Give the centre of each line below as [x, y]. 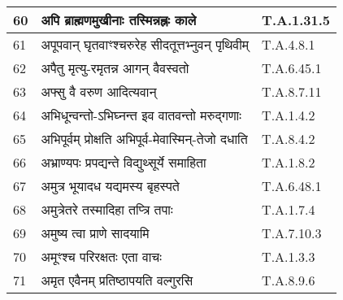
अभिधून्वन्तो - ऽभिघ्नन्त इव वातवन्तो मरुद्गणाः [141, 115]
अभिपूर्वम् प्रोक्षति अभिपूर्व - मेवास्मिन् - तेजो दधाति [144, 139]
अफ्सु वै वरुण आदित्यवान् [99, 91]
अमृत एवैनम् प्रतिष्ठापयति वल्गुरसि [117, 280]
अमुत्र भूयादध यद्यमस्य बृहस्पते [110, 186]
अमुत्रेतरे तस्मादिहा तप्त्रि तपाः [107, 209]
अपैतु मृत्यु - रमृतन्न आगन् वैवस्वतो [115, 68]
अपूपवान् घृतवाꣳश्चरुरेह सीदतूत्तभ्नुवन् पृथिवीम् [145, 44]
